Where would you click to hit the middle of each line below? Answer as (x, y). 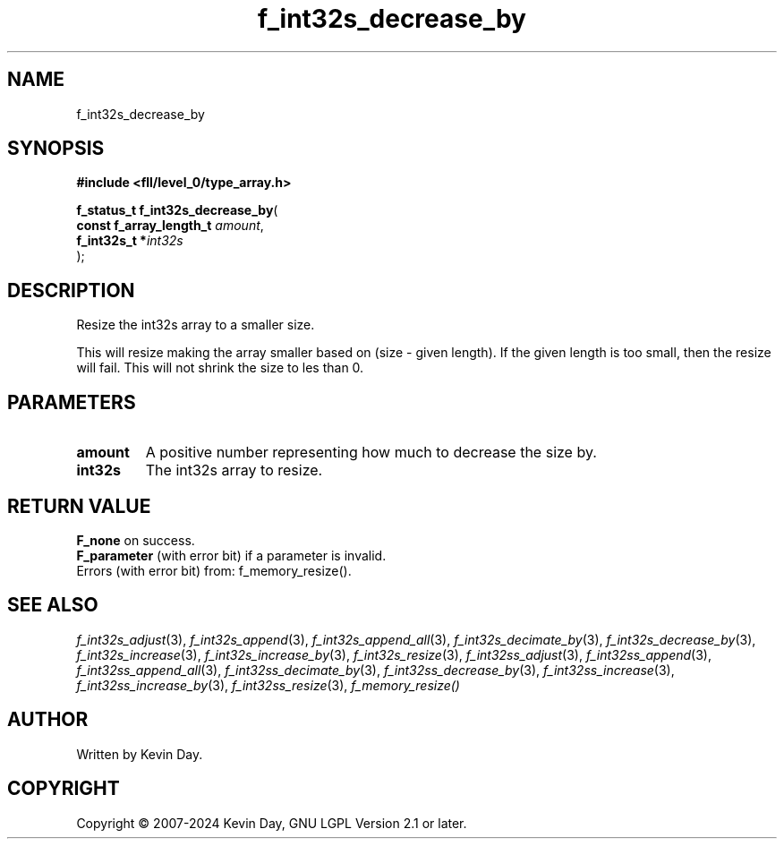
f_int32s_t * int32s (130, 241)
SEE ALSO (53, 605)
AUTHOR (48, 720)
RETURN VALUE (79, 506)
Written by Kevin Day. (140, 754)
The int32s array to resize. (234, 470)
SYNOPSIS (56, 149)
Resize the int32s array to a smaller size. (196, 325)
